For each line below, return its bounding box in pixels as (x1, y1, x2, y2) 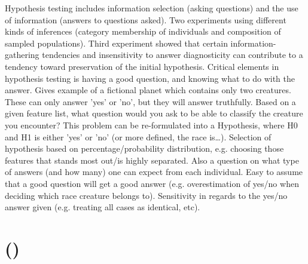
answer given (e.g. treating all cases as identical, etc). (5, 201, 200, 213)
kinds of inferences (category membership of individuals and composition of (5, 25, 281, 38)
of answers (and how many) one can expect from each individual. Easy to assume (5, 165, 303, 178)
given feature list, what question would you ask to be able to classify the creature (5, 107, 303, 119)
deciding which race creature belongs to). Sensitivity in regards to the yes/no (5, 189, 288, 201)
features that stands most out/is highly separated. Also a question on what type (5, 154, 299, 166)
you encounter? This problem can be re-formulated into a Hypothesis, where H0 (5, 118, 298, 131)
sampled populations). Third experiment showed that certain (5, 36, 228, 49)
